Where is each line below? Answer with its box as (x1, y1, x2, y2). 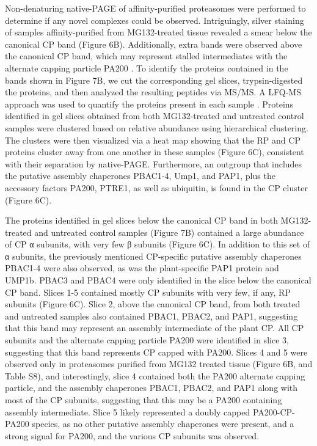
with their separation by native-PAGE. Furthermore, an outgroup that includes (5, 157, 302, 170)
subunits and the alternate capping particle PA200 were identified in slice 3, (5, 334, 289, 346)
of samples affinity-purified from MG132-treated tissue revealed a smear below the (5, 26, 312, 38)
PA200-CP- (252, 405, 295, 418)
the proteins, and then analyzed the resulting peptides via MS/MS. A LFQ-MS (5, 86, 301, 98)
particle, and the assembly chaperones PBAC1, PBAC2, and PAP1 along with (5, 381, 298, 394)
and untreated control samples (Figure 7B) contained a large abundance (34, 225, 304, 238)
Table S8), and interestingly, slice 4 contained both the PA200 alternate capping (5, 369, 305, 382)
